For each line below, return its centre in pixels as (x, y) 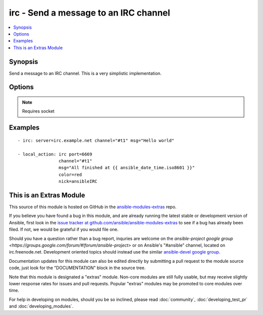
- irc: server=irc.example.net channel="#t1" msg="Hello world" (96, 140)
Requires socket (38, 111)
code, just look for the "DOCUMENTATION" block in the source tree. (77, 268)
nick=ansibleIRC (78, 181)
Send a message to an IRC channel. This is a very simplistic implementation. (85, 73)
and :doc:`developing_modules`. (41, 306)
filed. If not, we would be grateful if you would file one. (64, 230)
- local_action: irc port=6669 (55, 154)
